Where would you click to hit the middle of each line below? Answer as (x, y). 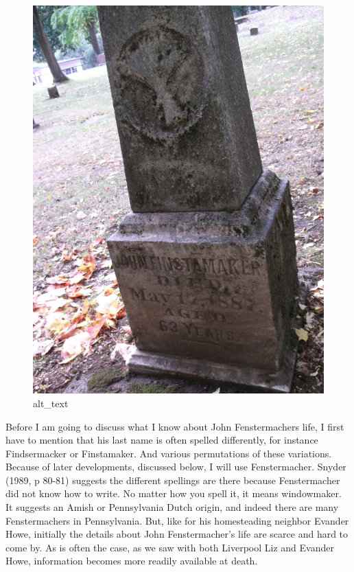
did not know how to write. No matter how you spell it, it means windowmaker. (174, 493)
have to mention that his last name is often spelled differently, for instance (162, 440)
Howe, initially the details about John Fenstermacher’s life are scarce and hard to (177, 534)
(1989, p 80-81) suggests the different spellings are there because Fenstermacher (173, 480)
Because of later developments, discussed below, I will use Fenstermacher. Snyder (176, 467)
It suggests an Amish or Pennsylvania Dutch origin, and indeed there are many (172, 507)
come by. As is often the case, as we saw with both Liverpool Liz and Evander (170, 547)
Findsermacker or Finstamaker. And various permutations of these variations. (169, 453)
